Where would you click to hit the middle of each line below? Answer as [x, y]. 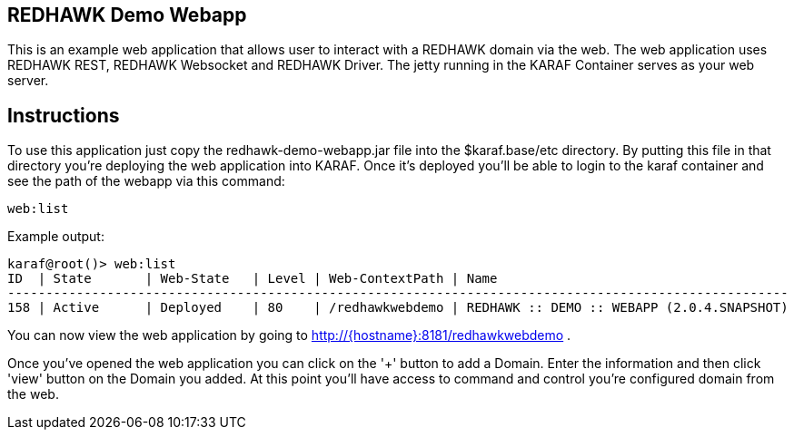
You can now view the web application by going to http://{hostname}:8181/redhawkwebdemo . [289, 335]
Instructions [64, 115]
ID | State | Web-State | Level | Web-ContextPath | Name [253, 279]
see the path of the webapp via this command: [146, 181]
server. [28, 81]
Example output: [56, 237]
